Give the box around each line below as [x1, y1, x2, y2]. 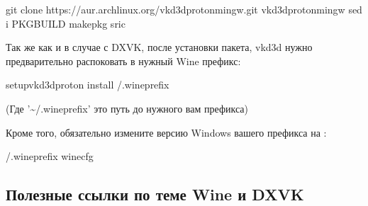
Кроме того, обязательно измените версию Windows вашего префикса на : [6, 125, 327, 139]
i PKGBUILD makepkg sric [6, 16, 126, 30]
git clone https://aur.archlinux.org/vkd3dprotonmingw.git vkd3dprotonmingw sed [6, 2, 362, 16]
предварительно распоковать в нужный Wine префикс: [6, 53, 241, 68]
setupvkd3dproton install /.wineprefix [6, 77, 169, 92]
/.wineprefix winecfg [6, 149, 94, 164]
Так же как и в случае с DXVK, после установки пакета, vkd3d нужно [6, 40, 313, 55]
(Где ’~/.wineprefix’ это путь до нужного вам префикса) [6, 101, 248, 115]
